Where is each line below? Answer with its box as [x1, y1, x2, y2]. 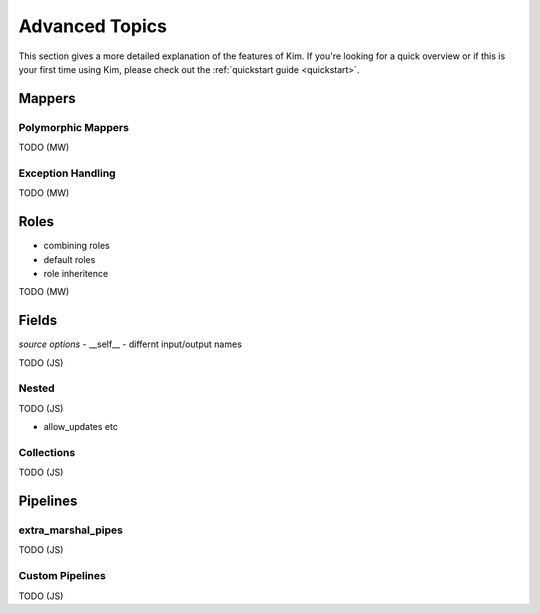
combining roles [43, 240, 110, 252]
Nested [18, 381, 55, 395]
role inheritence [43, 267, 109, 279]
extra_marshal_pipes [18, 523, 124, 537]
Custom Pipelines [18, 569, 107, 583]
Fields [18, 312, 58, 329]
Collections [18, 445, 76, 459]
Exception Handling [18, 166, 116, 180]
